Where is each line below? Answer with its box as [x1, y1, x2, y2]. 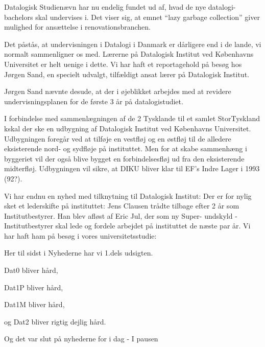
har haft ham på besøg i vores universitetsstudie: [4, 230, 157, 241]
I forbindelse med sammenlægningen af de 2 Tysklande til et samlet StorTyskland [4, 113, 260, 124]
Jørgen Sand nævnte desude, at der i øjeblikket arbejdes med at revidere [4, 86, 231, 97]
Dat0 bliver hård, [4, 265, 58, 275]
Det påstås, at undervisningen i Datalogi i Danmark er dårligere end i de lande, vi [4, 38, 261, 49]
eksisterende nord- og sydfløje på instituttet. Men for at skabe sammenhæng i [4, 143, 247, 154]
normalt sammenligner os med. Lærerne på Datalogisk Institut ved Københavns [4, 49, 254, 59]
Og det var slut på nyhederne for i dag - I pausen [4, 333, 158, 344]
